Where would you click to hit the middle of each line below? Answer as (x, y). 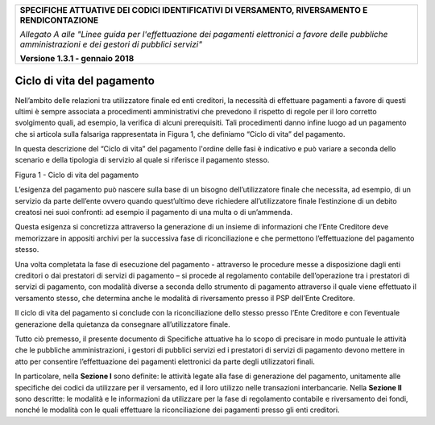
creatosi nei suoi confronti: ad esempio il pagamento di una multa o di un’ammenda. (154, 212)
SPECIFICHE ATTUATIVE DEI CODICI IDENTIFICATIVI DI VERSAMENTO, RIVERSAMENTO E (194, 10)
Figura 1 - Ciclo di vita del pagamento (77, 175)
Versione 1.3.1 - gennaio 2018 (77, 58)
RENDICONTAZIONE (59, 20)
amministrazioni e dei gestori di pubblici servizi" (111, 44)
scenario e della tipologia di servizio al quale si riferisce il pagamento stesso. (142, 160)
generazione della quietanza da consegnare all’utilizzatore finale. (123, 324)
